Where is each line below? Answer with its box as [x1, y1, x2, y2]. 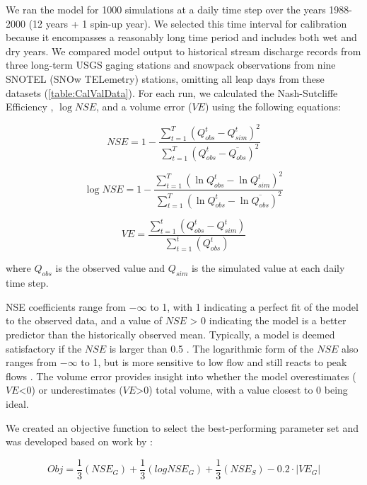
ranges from [6, 355, 57, 370]
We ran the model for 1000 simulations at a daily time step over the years [6, 2, 326, 16]
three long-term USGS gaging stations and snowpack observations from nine [6, 57, 336, 72]
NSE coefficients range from [6, 299, 126, 314]
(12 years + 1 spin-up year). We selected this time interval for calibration [28, 16, 347, 30]
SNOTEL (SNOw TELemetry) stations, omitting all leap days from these [6, 71, 325, 86]
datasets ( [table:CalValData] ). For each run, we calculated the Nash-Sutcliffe [6, 85, 338, 100]
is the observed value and [55, 261, 165, 275]
